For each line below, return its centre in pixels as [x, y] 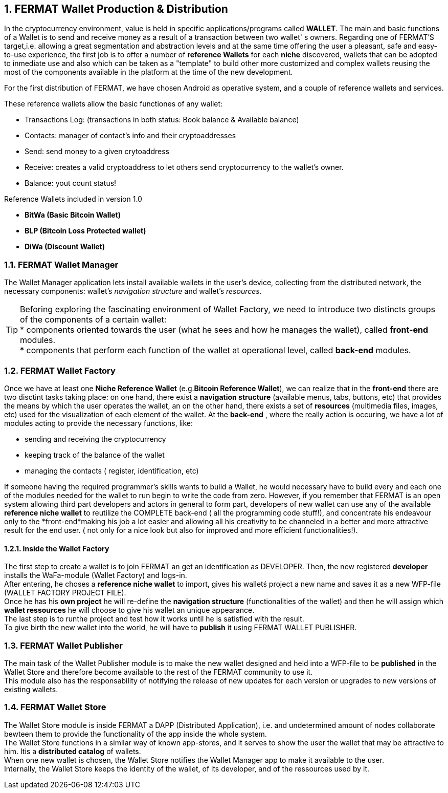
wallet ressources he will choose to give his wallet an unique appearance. [129, 610]
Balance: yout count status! [71, 183]
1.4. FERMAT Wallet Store [55, 707]
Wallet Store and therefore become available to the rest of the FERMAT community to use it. [159, 672]
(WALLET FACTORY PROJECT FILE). [65, 593]
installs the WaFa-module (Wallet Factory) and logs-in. [96, 575]
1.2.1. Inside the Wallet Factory [57, 548]
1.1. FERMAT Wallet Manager [61, 264]
